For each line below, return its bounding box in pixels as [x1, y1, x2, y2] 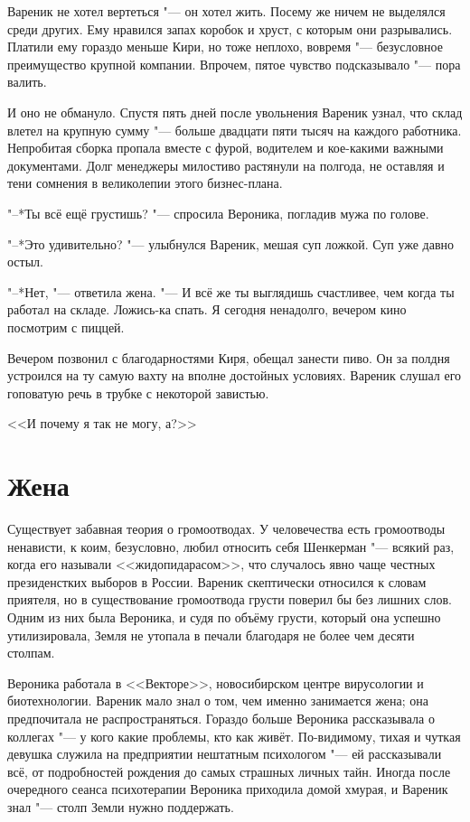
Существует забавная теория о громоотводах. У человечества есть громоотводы [7, 519, 446, 537]
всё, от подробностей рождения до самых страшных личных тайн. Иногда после [7, 761, 451, 780]
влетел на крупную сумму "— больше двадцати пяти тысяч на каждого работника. [7, 120, 462, 139]
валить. [7, 72, 47, 91]
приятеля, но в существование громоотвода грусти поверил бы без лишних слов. [7, 590, 452, 609]
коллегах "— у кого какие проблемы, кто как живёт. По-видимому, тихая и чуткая [7, 726, 461, 745]
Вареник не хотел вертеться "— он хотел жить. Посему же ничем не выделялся [7, 2, 446, 20]
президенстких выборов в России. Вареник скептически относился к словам [7, 572, 427, 591]
